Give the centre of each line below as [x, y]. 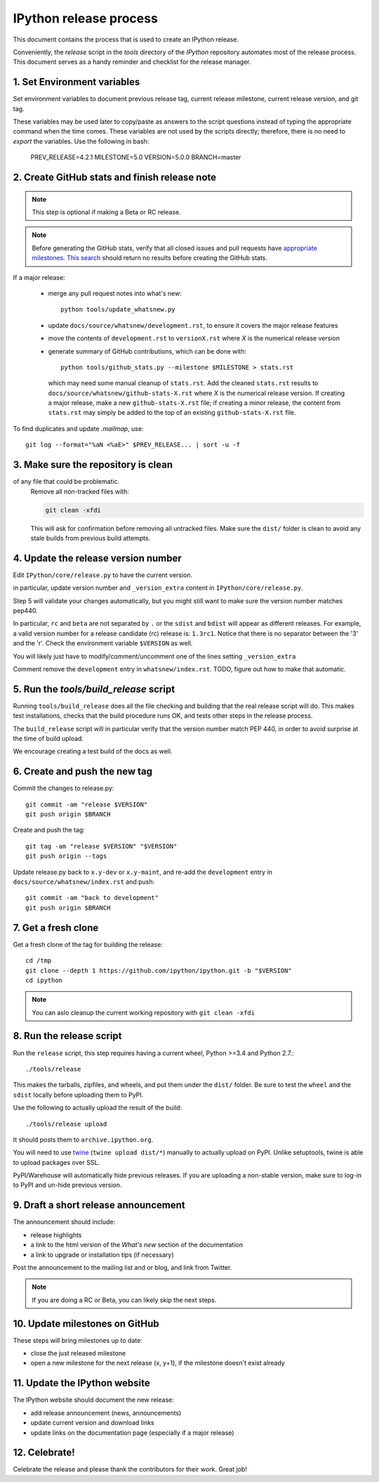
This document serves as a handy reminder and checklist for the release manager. [132, 62]
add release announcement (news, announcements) [106, 1412]
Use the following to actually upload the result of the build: [98, 1108]
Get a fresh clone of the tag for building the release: [88, 944]
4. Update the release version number [97, 558]
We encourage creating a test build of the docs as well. [93, 752]
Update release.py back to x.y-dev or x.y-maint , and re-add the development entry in [143, 872]
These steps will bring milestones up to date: [78, 1340]
